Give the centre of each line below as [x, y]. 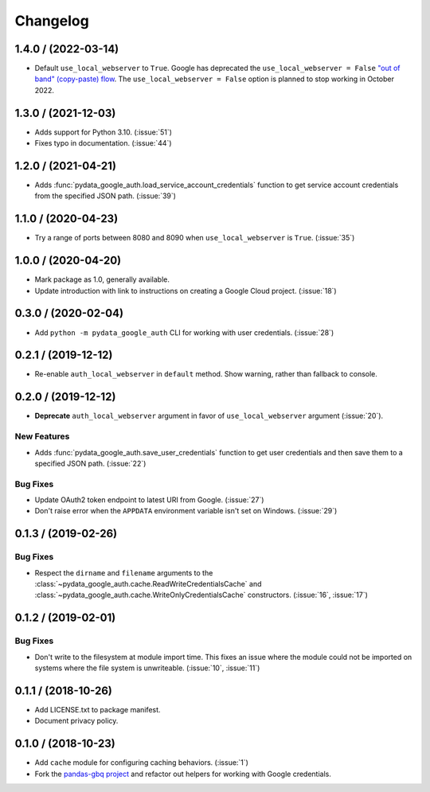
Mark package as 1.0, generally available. [102, 279]
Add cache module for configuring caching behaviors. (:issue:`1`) [141, 763]
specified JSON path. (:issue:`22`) [90, 463]
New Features [42, 436]
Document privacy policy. [76, 721]
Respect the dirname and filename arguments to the [124, 572]
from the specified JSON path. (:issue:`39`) [106, 196]
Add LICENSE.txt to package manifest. [98, 709]
